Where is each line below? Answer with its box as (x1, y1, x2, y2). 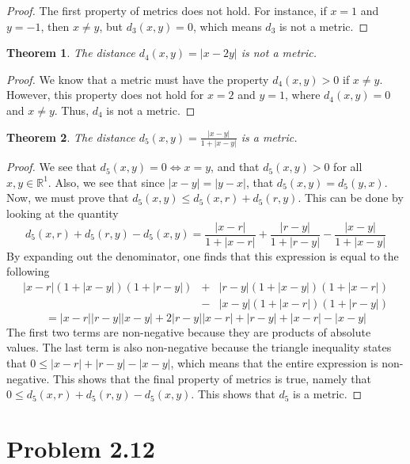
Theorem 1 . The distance (6, 44, 135, 61)
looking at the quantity (6, 204, 119, 221)
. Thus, (54, 101, 89, 118)
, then (40, 17, 70, 34)
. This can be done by (298, 189, 404, 206)
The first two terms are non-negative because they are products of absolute (6, 323, 371, 340)
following (6, 263, 50, 280)
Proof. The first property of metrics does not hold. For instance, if (6, 2, 327, 18)
